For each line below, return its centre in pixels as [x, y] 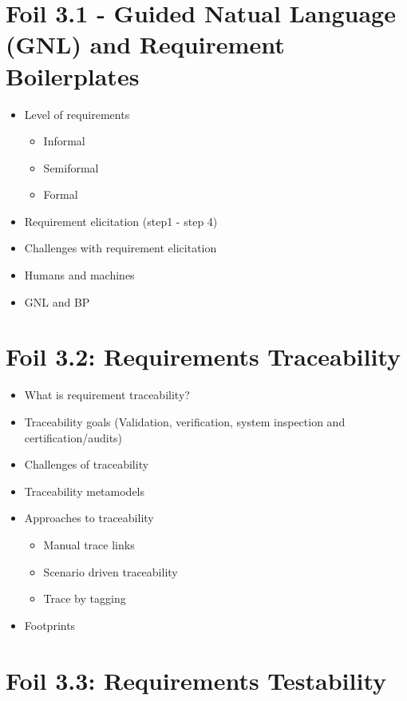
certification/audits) [73, 437]
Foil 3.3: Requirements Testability [196, 680]
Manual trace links [89, 544]
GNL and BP [57, 301]
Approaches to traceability [89, 518]
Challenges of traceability [87, 464]
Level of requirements [77, 114]
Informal [64, 141]
